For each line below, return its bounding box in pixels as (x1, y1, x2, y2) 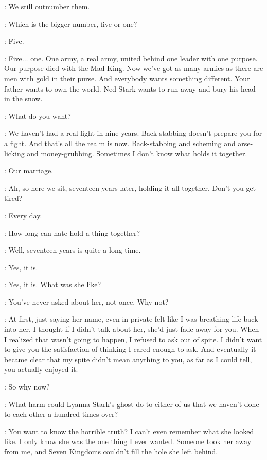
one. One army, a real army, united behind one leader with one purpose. (30, 52, 258, 63)
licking (4, 148, 25, 158)
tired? (4, 192, 23, 203)
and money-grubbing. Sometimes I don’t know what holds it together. (27, 148, 247, 158)
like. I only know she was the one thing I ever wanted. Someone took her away (4, 436, 252, 447)
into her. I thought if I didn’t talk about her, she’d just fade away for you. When (4, 324, 259, 334)
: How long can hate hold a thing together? (4, 227, 140, 238)
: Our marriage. (4, 165, 54, 176)
